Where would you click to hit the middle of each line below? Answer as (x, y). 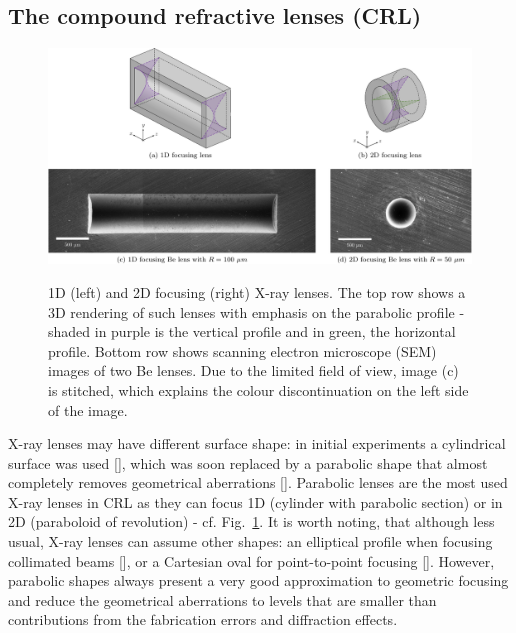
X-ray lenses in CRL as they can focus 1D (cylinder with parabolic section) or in (255, 501)
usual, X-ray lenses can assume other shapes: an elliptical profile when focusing (250, 541)
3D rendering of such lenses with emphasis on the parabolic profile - (256, 311)
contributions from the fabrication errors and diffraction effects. (203, 619)
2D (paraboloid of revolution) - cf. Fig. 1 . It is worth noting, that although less (251, 521)
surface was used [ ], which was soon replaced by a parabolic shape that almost (248, 462)
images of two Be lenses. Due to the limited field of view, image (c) (253, 370)
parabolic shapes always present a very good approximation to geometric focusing (258, 580)
